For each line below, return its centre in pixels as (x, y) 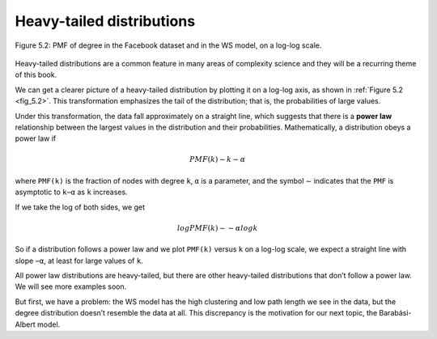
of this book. (36, 75)
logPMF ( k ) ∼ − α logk (217, 228)
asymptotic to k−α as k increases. (72, 192)
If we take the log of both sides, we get (80, 207)
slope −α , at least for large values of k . (79, 261)
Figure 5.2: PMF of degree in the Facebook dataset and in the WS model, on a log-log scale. (168, 45)
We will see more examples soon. (71, 286)
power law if (36, 138)
